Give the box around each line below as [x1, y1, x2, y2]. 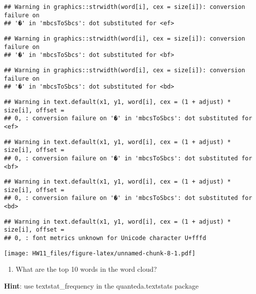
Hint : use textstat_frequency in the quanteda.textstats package [4, 281, 199, 291]
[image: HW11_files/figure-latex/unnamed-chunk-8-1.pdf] [4, 249, 196, 257]
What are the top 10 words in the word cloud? [15, 264, 157, 274]
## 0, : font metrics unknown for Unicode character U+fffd [4, 235, 206, 242]
